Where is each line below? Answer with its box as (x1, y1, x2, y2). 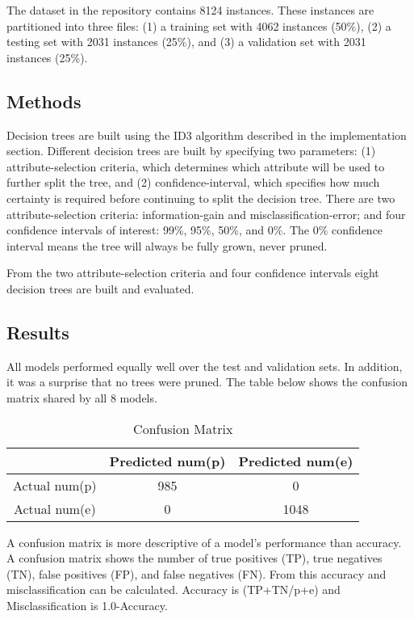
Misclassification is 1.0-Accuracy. (6, 596, 168, 613)
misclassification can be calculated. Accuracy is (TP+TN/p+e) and (6, 581, 341, 598)
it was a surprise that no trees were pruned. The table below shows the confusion (6, 373, 408, 390)
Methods (6, 88, 82, 113)
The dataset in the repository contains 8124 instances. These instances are (6, 2, 374, 18)
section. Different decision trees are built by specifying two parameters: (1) (6, 142, 376, 159)
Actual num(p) (13, 475, 97, 495)
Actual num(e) (13, 499, 96, 518)
